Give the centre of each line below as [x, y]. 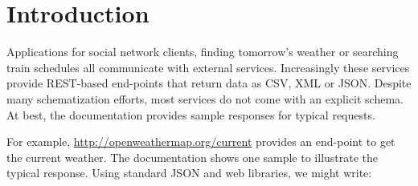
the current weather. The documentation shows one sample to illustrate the [193, 157]
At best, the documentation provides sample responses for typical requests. [191, 114]
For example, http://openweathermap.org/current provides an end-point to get [201, 142]
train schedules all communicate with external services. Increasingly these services [208, 67]
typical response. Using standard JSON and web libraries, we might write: [189, 173]
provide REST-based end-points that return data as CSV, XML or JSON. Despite [209, 83]
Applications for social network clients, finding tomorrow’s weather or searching [203, 52]
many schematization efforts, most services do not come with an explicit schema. [205, 98]
